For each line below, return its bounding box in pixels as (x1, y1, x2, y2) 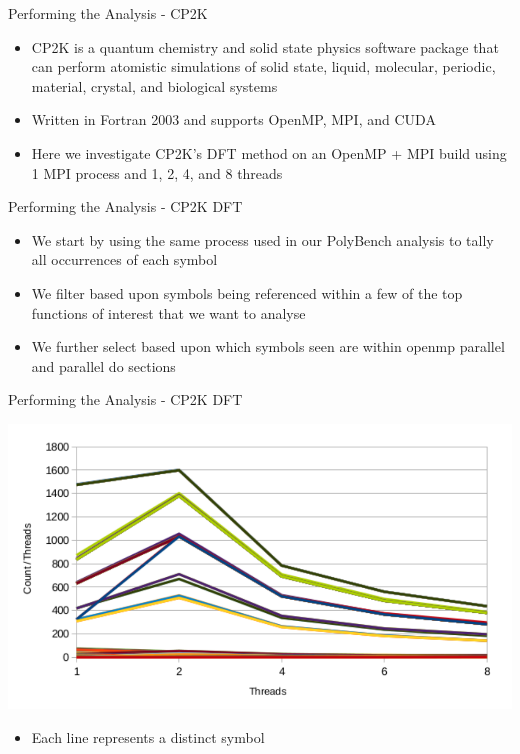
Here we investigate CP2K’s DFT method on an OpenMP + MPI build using (31, 142, 507, 163)
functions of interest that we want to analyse (31, 302, 306, 323)
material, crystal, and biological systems (31, 75, 278, 96)
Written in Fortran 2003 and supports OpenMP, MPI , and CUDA (31, 109, 436, 130)
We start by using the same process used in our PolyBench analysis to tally (31, 229, 494, 250)
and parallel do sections (31, 355, 176, 376)
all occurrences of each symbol (31, 249, 218, 270)
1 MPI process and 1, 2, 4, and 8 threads (31, 162, 283, 183)
